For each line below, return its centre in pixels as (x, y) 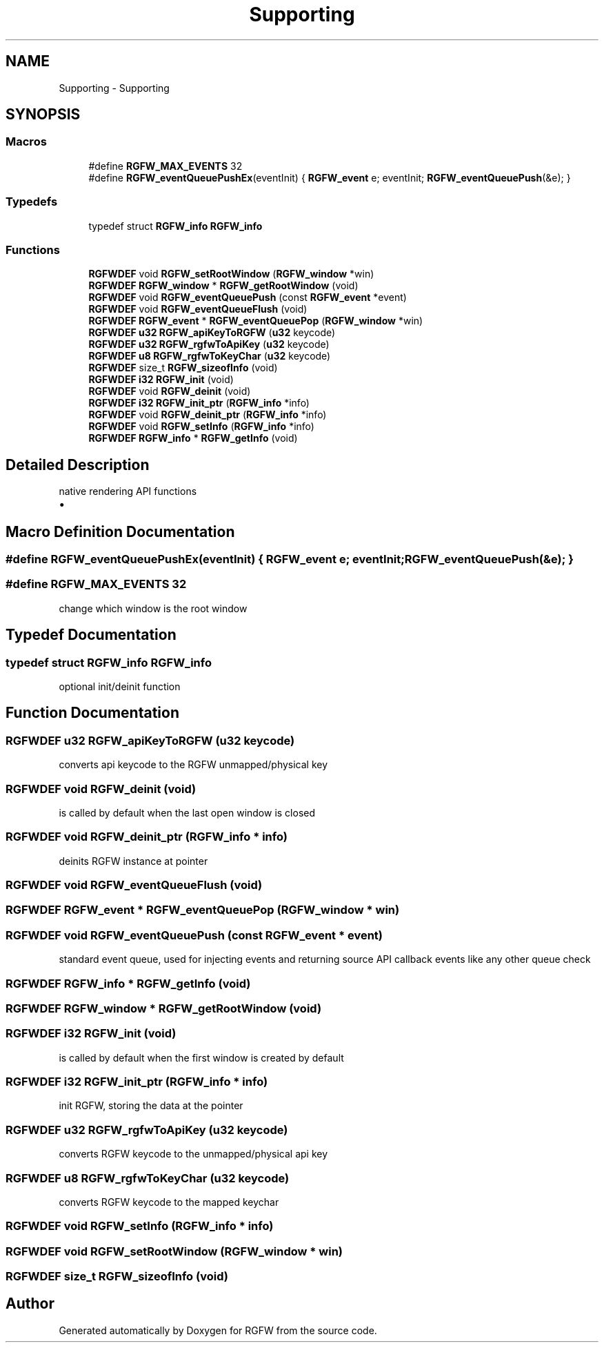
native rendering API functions (128, 491)
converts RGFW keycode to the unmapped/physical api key (193, 1154)
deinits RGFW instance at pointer (133, 861)
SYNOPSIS (43, 115)
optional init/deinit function (120, 686)
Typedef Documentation (91, 635)
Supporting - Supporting (114, 88)
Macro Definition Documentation (120, 531)
